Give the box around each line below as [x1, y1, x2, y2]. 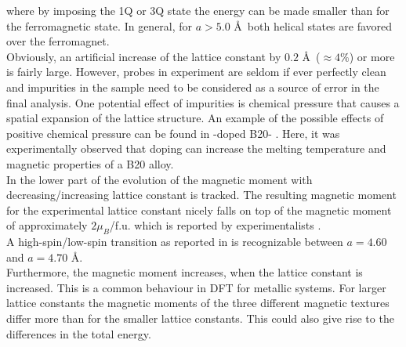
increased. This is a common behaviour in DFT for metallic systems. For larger [6, 279, 386, 295]
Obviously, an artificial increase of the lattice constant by [6, 48, 281, 64]
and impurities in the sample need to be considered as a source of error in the [6, 78, 379, 95]
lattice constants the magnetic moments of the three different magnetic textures [6, 295, 390, 311]
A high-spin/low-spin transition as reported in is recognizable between [6, 233, 343, 250]
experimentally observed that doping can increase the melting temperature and [6, 140, 386, 157]
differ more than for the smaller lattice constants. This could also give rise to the [6, 310, 394, 327]
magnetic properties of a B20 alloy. [6, 155, 174, 172]
